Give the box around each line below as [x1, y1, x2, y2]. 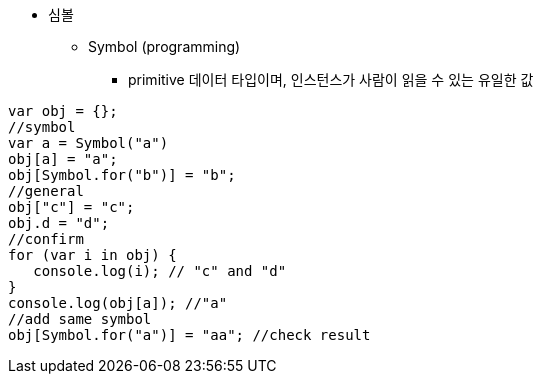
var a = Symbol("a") [8, 135, 169, 151]
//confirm [8, 231, 84, 247]
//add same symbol [8, 311, 152, 327]
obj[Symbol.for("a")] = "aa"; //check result [8, 327, 371, 343]
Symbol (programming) [88, 38, 241, 55]
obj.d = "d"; [8, 215, 110, 231]
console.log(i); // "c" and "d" [33, 263, 287, 279]
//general [8, 183, 84, 199]
